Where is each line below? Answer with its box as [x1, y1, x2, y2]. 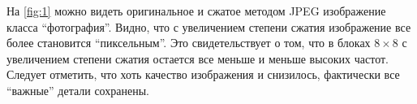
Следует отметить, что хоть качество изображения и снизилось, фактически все [6, 66, 400, 83]
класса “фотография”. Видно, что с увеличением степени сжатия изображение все [6, 18, 411, 35]
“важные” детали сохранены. [6, 81, 149, 98]
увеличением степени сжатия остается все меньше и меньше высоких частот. [6, 50, 389, 67]
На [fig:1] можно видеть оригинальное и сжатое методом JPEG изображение [6, 2, 386, 19]
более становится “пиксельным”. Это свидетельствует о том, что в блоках [6, 34, 371, 51]
